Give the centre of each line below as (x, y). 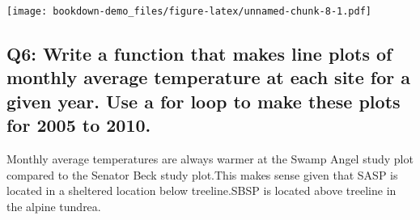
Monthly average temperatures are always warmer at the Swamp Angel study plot (210, 159)
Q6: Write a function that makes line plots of (199, 54)
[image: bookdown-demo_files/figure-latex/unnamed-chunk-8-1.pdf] (189, 11)
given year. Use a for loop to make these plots (204, 101)
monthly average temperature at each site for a (209, 77)
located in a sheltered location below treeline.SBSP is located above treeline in (202, 190)
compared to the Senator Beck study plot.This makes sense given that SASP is (202, 174)
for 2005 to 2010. (79, 125)
